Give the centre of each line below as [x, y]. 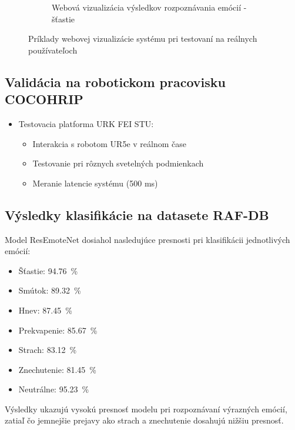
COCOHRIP [44, 99]
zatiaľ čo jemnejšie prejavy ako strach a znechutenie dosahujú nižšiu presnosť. [144, 420]
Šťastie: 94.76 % [48, 270]
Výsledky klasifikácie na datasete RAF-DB [137, 214]
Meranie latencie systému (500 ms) [95, 183]
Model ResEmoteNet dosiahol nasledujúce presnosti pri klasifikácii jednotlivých [147, 239]
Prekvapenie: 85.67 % [58, 330]
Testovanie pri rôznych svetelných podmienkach [118, 163]
